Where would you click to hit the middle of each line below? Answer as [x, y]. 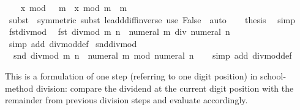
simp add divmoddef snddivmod [73, 43]
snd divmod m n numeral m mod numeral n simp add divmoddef [152, 55]
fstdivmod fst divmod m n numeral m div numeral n [119, 31]
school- [273, 75]
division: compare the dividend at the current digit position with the [165, 88]
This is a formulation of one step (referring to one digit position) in [131, 75]
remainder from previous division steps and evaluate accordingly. [126, 100]
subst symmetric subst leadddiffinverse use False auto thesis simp [152, 19]
